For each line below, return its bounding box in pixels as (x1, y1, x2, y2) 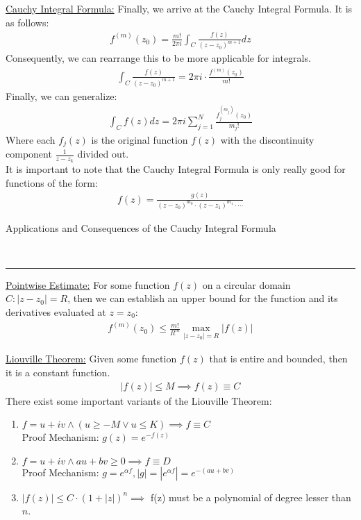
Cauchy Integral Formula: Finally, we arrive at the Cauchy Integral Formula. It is (6, 1, 353, 15)
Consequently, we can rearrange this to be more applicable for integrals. (6, 51, 311, 65)
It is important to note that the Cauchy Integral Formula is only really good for (6, 162, 346, 176)
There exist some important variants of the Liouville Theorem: (6, 393, 272, 408)
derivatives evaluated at (6, 305, 106, 319)
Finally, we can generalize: (6, 88, 117, 103)
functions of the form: (6, 175, 98, 190)
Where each (6, 132, 56, 146)
